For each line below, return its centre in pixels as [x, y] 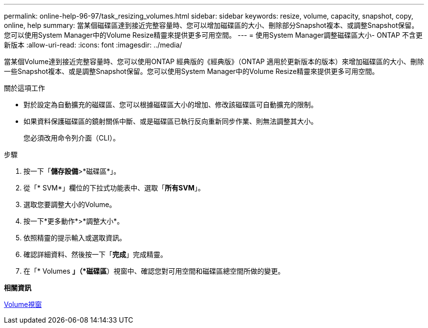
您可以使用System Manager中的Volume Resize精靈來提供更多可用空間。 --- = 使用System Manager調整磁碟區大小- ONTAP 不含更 [213, 35]
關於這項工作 [24, 88]
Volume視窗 [23, 304]
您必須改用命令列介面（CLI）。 [72, 138]
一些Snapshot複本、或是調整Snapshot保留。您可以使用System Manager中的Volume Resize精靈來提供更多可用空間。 [192, 71]
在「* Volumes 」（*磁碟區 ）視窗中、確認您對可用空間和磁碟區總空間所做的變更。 [154, 271]
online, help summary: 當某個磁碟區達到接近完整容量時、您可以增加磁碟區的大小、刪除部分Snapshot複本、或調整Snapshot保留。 [211, 25]
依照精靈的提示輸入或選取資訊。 [75, 238]
